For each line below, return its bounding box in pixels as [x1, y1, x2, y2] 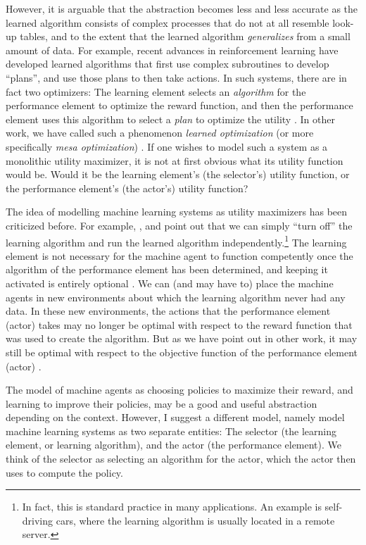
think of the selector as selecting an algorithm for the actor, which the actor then [6, 451, 356, 466]
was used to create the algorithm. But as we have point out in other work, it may [6, 331, 358, 346]
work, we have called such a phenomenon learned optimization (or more [6, 125, 314, 140]
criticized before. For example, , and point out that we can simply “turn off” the [6, 218, 353, 232]
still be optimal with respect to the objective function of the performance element [6, 344, 358, 359]
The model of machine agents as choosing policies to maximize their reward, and [6, 382, 353, 397]
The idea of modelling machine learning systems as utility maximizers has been [6, 204, 348, 219]
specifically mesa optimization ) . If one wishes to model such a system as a [6, 139, 328, 154]
